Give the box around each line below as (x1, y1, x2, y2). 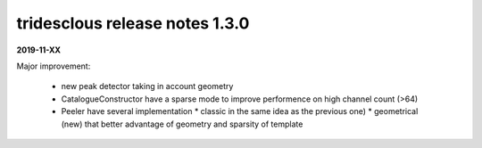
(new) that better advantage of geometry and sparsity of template (61, 119, 303, 129)
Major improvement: (16, 61, 91, 71)
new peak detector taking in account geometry (61, 81, 234, 92)
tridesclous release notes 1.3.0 (16, 13, 250, 33)
